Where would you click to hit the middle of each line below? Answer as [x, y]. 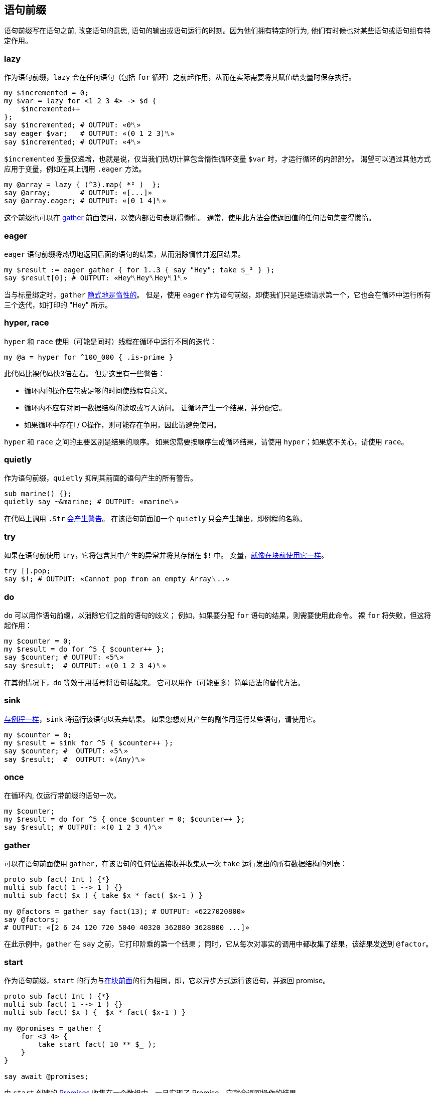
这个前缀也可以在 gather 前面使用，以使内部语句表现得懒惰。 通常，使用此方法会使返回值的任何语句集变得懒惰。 [190, 218]
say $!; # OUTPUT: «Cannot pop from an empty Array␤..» [117, 579]
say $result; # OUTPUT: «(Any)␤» [75, 759]
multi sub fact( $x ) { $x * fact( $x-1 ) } [95, 1012]
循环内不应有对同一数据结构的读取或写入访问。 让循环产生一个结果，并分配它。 [155, 407]
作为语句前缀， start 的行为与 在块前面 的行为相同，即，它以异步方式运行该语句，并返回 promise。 [167, 980]
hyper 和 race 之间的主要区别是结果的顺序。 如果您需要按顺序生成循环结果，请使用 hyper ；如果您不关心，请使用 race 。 [206, 441]
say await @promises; [46, 1076]
